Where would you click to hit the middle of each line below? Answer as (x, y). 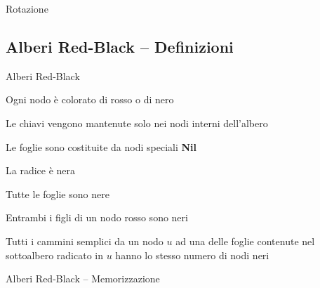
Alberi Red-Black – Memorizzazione (83, 279)
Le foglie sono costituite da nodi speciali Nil (101, 146)
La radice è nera (41, 170)
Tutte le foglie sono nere (58, 194)
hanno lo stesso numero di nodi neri (192, 255)
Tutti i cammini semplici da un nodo (85, 241)
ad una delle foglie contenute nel (245, 241)
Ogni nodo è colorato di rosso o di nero (90, 99)
